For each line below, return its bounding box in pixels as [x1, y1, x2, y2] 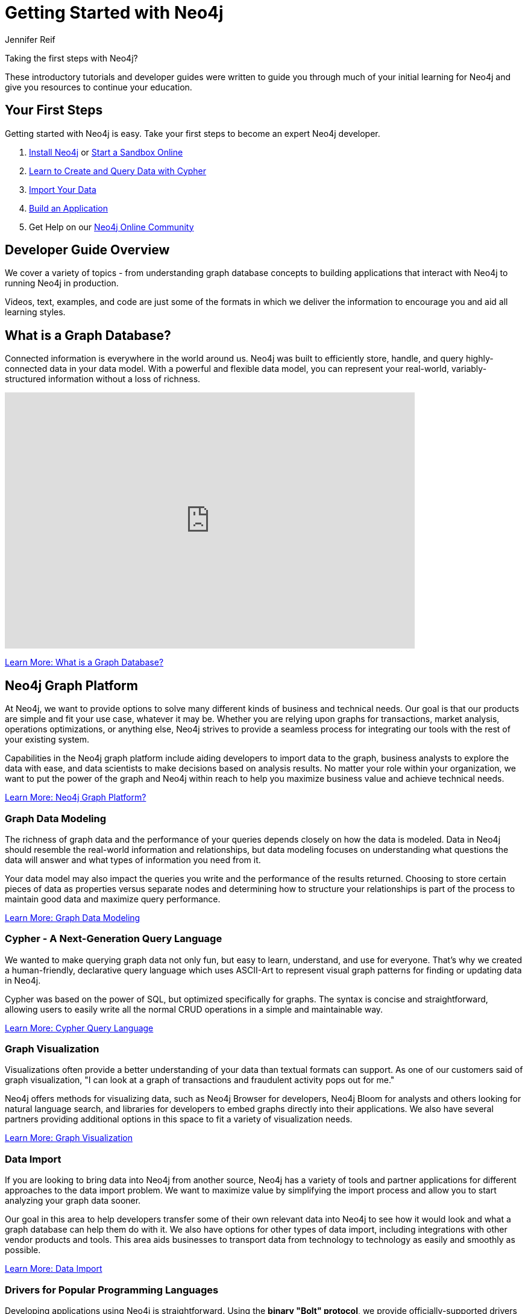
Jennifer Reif [5, 34, 55, 45]
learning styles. [5, 307, 66, 318]
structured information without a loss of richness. [5, 374, 201, 385]
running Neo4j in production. [5, 278, 119, 289]
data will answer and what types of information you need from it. [5, 854, 261, 865]
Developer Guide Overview [5, 242, 170, 258]
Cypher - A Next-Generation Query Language [5, 932, 222, 945]
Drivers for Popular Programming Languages [5, 1283, 219, 1296]
